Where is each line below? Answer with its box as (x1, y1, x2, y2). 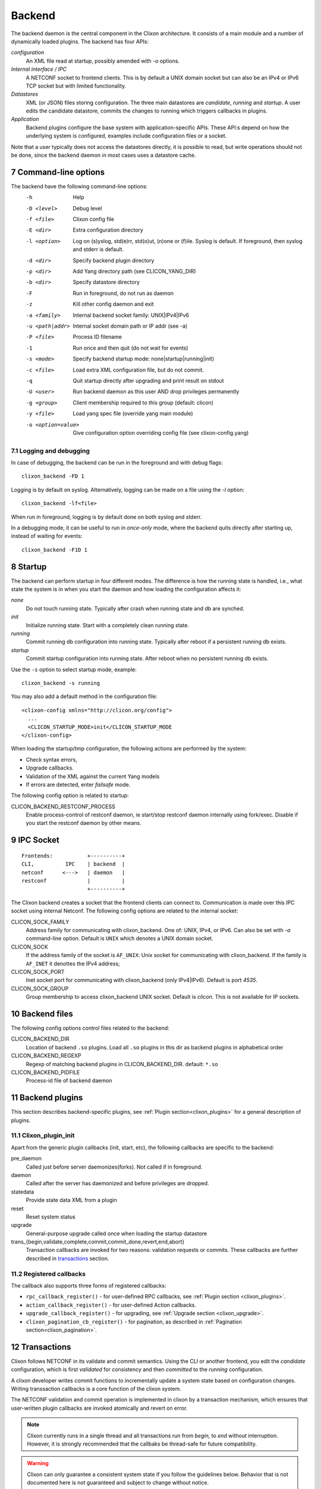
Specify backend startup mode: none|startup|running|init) (73, 355, 215, 363)
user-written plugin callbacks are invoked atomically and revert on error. (11, 1404, 188, 1412)
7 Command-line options (11, 167, 105, 177)
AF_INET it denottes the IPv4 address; (26, 960, 120, 967)
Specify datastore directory (73, 279, 140, 286)
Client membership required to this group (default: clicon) (73, 399, 214, 406)
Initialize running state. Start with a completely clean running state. (26, 621, 190, 628)
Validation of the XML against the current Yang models (26, 772, 160, 780)
